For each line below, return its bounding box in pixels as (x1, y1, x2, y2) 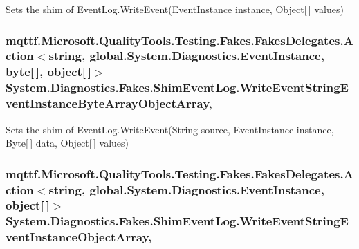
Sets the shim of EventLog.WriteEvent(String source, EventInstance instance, (6, 122, 334, 136)
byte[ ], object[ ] (6, 63, 92, 80)
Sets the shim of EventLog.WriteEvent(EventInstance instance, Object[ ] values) (6, 2, 344, 16)
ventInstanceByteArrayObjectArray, (6, 95, 212, 112)
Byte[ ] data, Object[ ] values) (6, 136, 129, 150)
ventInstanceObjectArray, (6, 228, 152, 246)
